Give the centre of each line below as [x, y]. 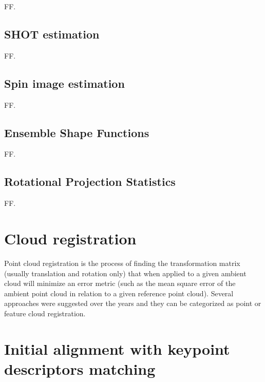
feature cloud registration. [45, 313]
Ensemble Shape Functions [77, 132]
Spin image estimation [64, 83]
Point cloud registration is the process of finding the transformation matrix [122, 263]
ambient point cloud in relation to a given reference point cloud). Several [119, 293]
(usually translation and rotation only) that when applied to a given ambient [125, 273]
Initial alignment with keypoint [117, 348]
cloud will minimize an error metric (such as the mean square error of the [120, 283]
